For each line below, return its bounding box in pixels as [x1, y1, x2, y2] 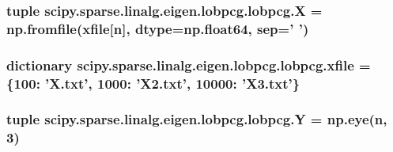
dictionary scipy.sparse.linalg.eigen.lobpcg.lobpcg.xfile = [6, 55, 371, 74]
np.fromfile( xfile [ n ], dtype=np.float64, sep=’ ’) [6, 18, 309, 38]
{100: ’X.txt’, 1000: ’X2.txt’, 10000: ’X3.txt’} [6, 73, 300, 93]
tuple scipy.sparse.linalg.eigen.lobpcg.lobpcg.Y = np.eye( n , [6, 109, 387, 129]
